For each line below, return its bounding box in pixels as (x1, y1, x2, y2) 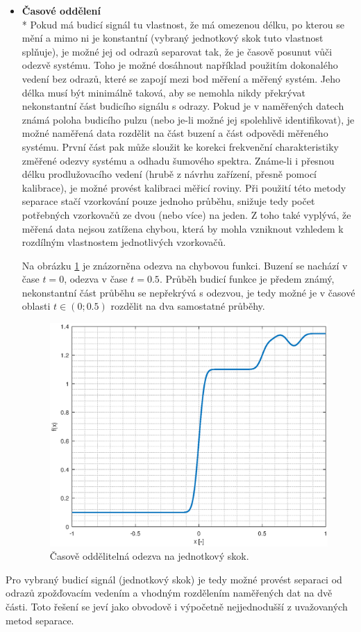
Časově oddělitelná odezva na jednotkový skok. (49, 549, 249, 563)
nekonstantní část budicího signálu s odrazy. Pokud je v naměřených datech (22, 99, 344, 113)
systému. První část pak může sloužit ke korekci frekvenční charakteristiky (22, 139, 339, 153)
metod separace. (6, 613, 74, 627)
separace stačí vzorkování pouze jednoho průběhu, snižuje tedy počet (22, 194, 315, 208)
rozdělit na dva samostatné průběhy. (110, 299, 265, 313)
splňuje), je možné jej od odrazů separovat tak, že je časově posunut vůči (22, 44, 333, 58)
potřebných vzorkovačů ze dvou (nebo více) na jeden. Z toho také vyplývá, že (22, 207, 351, 222)
